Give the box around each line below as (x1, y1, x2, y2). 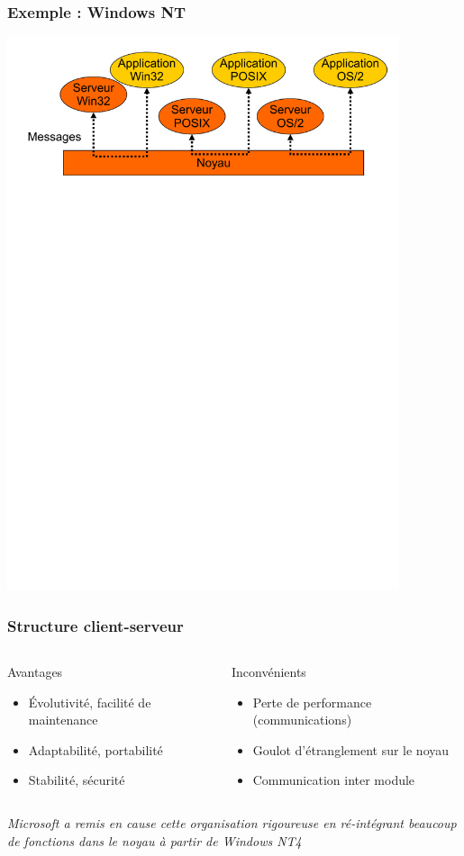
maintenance (28, 710, 98, 729)
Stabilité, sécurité (28, 770, 125, 789)
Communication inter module (252, 770, 415, 789)
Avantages (7, 662, 63, 681)
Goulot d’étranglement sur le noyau (252, 740, 450, 759)
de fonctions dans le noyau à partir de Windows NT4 (7, 831, 302, 850)
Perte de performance (252, 692, 372, 711)
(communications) (252, 710, 352, 729)
